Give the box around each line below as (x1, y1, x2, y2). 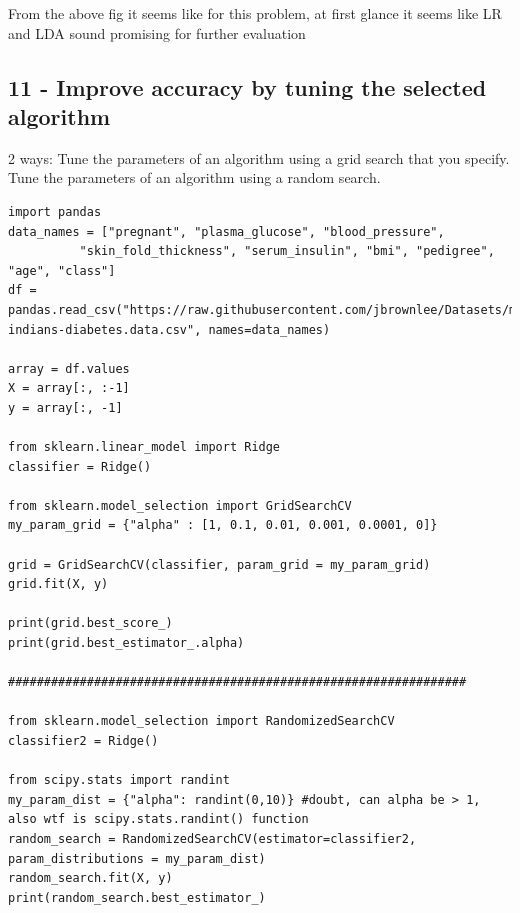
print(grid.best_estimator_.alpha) (8, 636, 245, 651)
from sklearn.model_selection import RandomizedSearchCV (8, 714, 395, 729)
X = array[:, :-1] (8, 381, 130, 396)
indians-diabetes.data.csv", (8, 322, 202, 337)
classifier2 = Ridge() (8, 734, 159, 748)
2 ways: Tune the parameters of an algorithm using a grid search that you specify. (8, 147, 510, 168)
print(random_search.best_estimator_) (8, 890, 266, 905)
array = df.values (8, 361, 130, 376)
